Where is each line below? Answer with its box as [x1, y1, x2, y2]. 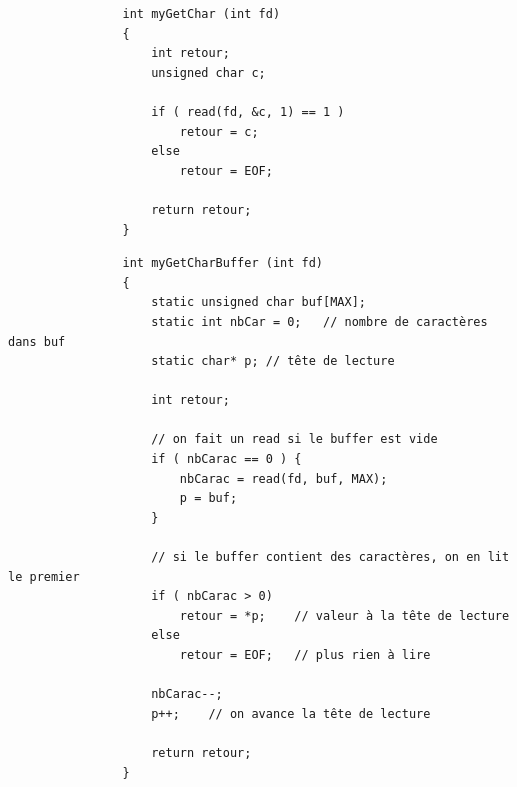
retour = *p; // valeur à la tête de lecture [179, 608, 510, 623]
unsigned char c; [151, 65, 266, 80]
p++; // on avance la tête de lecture [151, 706, 431, 721]
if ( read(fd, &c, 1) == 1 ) [151, 104, 345, 119]
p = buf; [179, 491, 238, 506]
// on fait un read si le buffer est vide [151, 432, 438, 447]
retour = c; [179, 124, 259, 139]
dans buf [8, 334, 66, 349]
